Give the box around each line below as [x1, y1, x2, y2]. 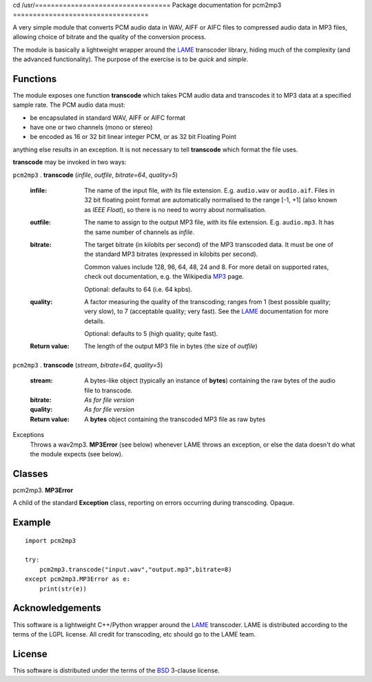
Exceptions [12, 431, 45, 439]
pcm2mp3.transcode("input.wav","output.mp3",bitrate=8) [39, 565, 232, 573]
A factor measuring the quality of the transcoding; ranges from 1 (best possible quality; [84, 297, 331, 306]
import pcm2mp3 [25, 537, 76, 544]
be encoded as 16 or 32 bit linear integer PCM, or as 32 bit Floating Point [30, 133, 237, 141]
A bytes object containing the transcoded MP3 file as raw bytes [84, 415, 266, 423]
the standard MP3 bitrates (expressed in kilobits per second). [84, 250, 258, 258]
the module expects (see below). [30, 449, 123, 458]
